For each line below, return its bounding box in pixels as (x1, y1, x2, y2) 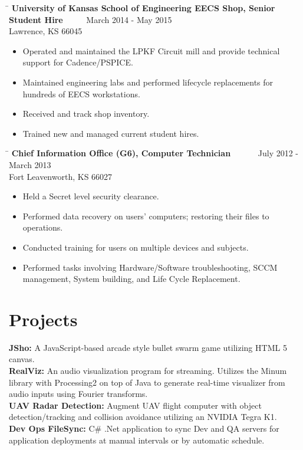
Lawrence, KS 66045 (9, 25, 83, 37)
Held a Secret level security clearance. (22, 190, 159, 202)
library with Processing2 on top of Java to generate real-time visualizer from (9, 376, 285, 388)
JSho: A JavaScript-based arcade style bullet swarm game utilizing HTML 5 (9, 341, 287, 353)
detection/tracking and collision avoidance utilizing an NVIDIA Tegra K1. (9, 410, 277, 423)
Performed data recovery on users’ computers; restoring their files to (22, 209, 269, 222)
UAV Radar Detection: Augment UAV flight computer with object (9, 399, 262, 411)
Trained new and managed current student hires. (22, 127, 199, 139)
